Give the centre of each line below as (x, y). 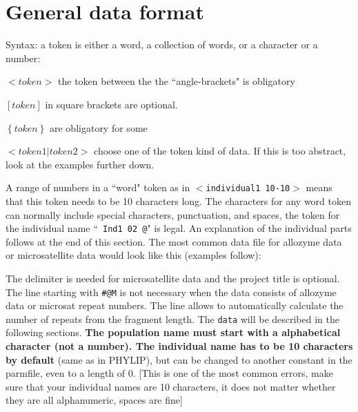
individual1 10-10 (248, 189)
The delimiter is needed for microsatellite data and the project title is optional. (173, 278)
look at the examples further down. (80, 164)
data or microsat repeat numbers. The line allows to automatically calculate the (175, 305)
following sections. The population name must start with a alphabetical (173, 332)
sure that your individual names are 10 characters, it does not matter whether (171, 386)
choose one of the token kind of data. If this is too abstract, (220, 151)
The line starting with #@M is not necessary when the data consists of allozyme (171, 292)
